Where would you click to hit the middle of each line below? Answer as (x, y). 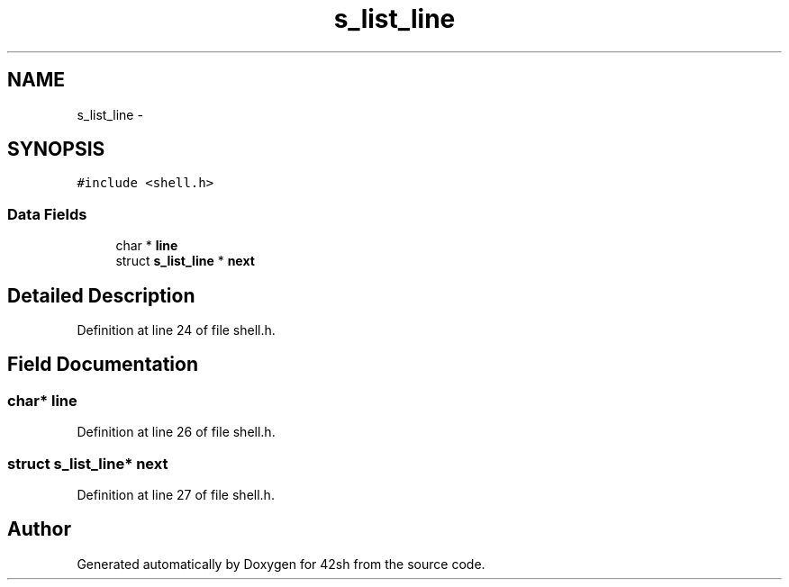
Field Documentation (103, 365)
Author (39, 529)
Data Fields (47, 214)
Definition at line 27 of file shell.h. (176, 495)
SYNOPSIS (56, 149)
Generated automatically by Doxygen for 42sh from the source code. (281, 564)
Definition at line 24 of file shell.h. (176, 330)
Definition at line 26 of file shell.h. (176, 432)
